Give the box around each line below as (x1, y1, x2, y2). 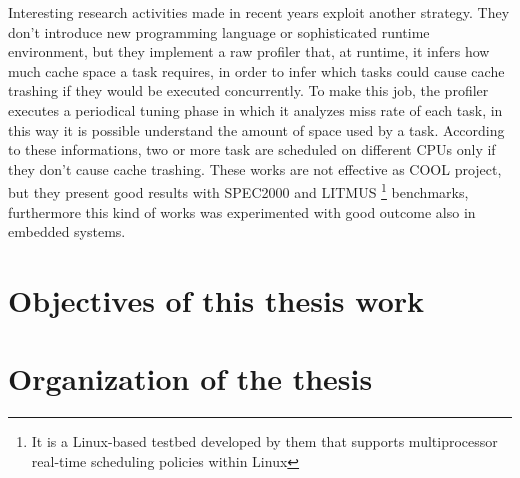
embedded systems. (8, 221, 126, 242)
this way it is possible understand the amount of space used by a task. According (8, 119, 505, 140)
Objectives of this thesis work (8, 279, 425, 320)
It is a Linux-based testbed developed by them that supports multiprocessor (31, 431, 498, 452)
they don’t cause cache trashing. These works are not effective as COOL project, (8, 158, 502, 179)
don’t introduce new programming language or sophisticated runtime (8, 21, 430, 42)
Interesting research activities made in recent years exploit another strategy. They (8, 2, 510, 22)
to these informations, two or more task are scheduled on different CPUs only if (8, 139, 496, 160)
